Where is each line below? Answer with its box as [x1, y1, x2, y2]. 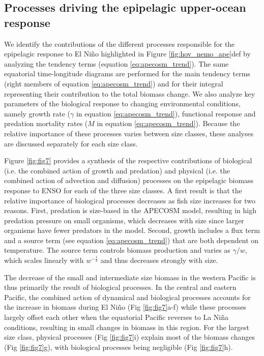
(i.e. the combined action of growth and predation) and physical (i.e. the [4, 165, 230, 175]
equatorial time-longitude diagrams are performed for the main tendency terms [4, 68, 250, 79]
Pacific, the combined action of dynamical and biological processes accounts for [4, 291, 251, 302]
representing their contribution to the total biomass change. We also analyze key [4, 88, 255, 99]
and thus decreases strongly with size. [100, 255, 218, 265]
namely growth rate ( [4, 108, 70, 118]
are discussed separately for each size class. [4, 138, 138, 149]
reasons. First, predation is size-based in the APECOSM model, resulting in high [4, 205, 256, 216]
